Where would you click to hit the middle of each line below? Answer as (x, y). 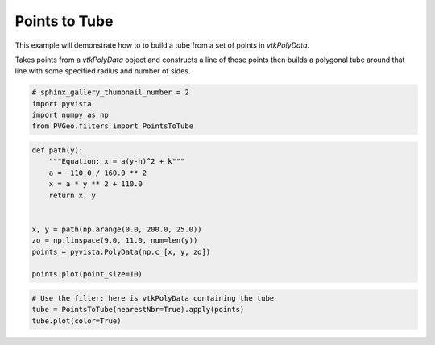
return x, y (72, 195)
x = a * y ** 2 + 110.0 (95, 184)
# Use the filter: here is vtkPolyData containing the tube (153, 298)
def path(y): (58, 150)
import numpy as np (70, 115)
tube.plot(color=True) (77, 321)
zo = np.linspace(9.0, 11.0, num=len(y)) (115, 241)
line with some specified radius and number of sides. (103, 71)
